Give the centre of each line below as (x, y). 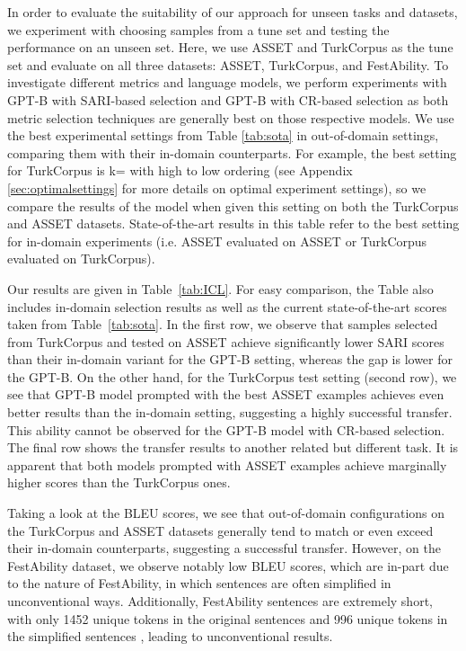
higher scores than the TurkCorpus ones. (119, 482)
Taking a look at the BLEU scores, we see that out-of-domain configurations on (226, 513)
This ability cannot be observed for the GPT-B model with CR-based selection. (226, 429)
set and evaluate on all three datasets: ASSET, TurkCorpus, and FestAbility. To (228, 64)
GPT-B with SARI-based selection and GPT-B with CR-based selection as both (228, 99)
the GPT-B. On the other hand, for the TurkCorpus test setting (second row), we (232, 376)
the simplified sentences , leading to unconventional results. (170, 636)
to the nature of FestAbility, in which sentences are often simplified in (199, 583)
